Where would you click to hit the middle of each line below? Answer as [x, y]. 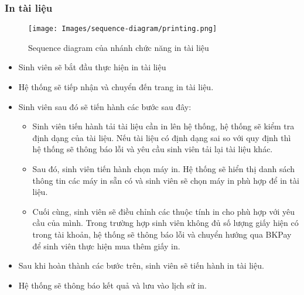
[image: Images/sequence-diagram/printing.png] [123, 29]
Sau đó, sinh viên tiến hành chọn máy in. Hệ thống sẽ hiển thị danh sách [164, 169]
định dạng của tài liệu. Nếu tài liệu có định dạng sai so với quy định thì [162, 137]
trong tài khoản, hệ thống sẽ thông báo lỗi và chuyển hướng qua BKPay [162, 234]
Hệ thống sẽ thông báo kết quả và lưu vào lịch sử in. [112, 285]
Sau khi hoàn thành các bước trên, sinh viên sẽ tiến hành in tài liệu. [141, 265]
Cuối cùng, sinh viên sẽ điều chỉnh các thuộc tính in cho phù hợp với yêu [163, 211]
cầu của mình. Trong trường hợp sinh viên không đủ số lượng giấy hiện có [165, 223]
